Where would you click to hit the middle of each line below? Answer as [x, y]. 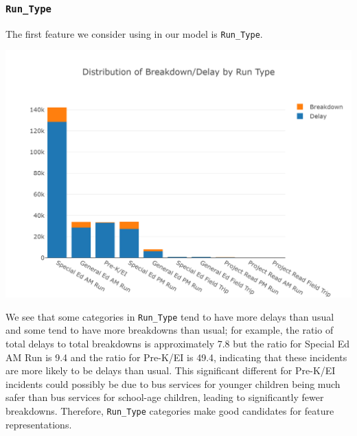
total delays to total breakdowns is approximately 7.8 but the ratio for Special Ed [178, 344]
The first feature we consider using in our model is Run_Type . [134, 33]
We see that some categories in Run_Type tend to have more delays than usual [170, 316]
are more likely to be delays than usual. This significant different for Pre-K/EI [171, 370]
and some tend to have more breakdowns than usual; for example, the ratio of [170, 330]
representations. [39, 424]
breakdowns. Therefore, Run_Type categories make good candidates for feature [170, 411]
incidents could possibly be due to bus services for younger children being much [173, 383]
